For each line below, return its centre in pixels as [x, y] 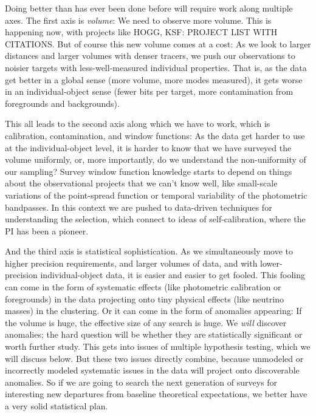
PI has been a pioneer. [47, 230]
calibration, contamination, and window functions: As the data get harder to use [155, 135]
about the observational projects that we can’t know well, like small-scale [141, 183]
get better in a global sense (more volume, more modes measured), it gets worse [154, 79]
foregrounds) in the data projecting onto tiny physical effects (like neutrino [144, 298]
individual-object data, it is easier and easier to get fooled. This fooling [173, 275]
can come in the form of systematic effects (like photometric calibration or [143, 287]
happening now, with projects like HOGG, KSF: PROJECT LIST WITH [141, 32]
